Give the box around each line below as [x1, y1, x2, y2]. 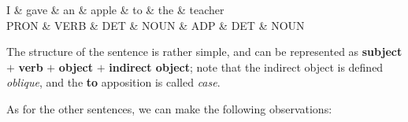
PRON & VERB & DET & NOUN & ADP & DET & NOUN [6, 17, 305, 33]
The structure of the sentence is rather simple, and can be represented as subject [6, 43, 402, 60]
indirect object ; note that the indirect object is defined [109, 58, 384, 75]
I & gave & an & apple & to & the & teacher [6, 2, 224, 17]
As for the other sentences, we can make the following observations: [6, 100, 332, 116]
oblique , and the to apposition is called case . [6, 74, 221, 91]
